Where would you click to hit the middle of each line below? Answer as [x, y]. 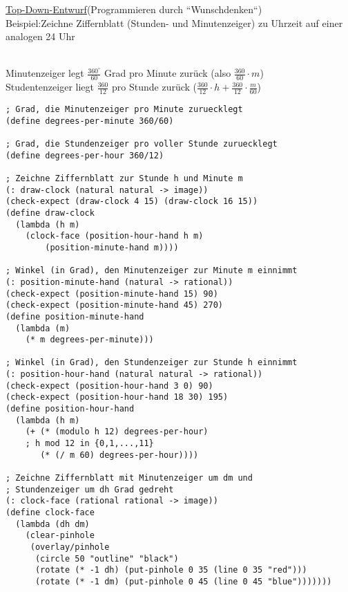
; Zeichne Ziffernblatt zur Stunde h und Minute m [124, 178]
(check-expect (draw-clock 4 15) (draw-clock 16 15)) [132, 202]
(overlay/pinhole [70, 547]
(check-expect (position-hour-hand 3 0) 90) [109, 386]
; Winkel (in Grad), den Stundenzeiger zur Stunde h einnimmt [152, 363]
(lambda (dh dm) [52, 524]
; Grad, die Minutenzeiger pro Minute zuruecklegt [124, 110]
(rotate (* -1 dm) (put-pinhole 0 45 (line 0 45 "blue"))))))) [183, 581]
